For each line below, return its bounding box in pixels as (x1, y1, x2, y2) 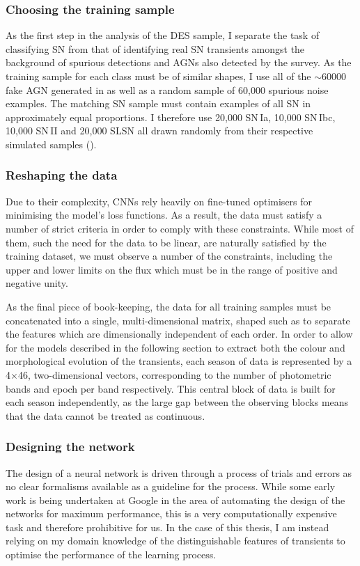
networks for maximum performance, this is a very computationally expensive (6, 506, 337, 521)
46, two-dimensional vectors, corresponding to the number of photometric (17, 367, 331, 382)
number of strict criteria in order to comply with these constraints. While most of (6, 221, 354, 235)
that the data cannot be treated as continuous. (6, 408, 205, 423)
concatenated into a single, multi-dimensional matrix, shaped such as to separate (6, 313, 350, 327)
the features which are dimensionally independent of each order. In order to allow (6, 327, 353, 341)
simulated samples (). (6, 136, 97, 151)
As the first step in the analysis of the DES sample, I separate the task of (6, 28, 320, 42)
